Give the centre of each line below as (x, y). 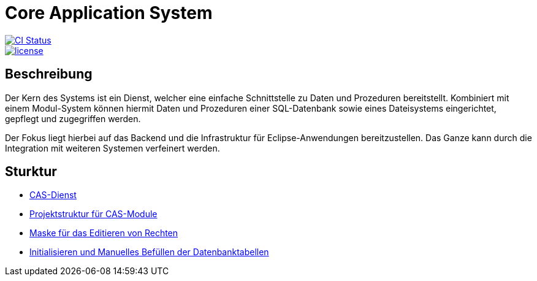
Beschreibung (49, 74)
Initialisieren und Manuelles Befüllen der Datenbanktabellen (149, 252)
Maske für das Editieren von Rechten (104, 233)
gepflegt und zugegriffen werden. (73, 118)
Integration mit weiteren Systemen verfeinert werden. (112, 148)
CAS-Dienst (53, 195)
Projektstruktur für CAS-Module (93, 214)
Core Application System (109, 13)
